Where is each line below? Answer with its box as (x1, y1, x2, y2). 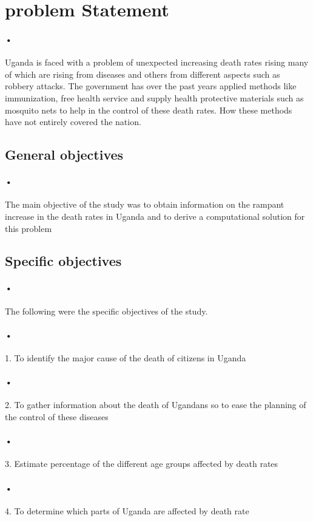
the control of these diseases (5, 410, 109, 423)
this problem (5, 222, 52, 234)
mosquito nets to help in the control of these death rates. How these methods (5, 103, 292, 116)
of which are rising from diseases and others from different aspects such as (5, 67, 280, 80)
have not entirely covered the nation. (5, 115, 141, 128)
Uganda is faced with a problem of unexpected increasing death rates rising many (5, 56, 309, 69)
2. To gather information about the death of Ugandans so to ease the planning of (5, 398, 306, 411)
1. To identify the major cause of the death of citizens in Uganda (5, 352, 246, 364)
